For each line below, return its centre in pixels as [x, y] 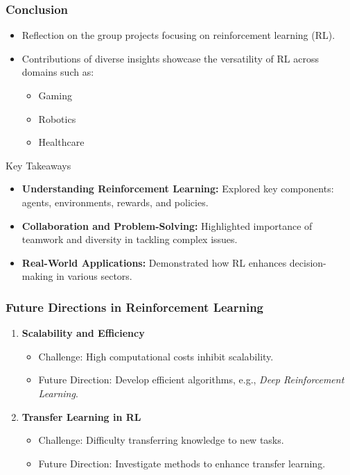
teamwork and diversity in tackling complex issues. [130, 239]
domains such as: [58, 72]
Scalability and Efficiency [83, 333]
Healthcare [61, 142]
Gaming [55, 95]
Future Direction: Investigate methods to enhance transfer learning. [182, 463]
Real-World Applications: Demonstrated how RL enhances [154, 262]
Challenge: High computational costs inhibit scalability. [156, 356]
